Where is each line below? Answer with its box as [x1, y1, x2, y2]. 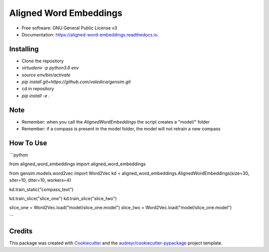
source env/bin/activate [21, 72, 71, 78]
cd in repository [21, 86, 54, 92]
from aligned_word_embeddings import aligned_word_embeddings [9, 161, 146, 167]
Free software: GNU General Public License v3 [21, 25, 118, 31]
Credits [9, 227, 33, 235]
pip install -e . [21, 93, 50, 99]
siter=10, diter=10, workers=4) [9, 177, 71, 183]
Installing [9, 45, 39, 53]
